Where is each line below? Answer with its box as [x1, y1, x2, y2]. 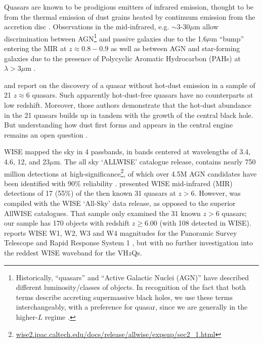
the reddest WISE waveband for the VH [4, 247, 128, 258]
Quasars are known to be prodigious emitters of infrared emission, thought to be [4, 2, 254, 12]
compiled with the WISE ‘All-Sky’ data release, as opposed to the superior [4, 198, 236, 208]
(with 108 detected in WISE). [159, 218, 251, 228]
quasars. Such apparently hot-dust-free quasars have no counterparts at [32, 90, 253, 100]
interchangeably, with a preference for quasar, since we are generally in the [16, 302, 248, 312]
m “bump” [211, 33, 244, 44]
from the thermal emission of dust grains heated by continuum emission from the [4, 11, 255, 22]
